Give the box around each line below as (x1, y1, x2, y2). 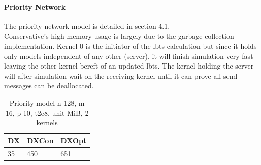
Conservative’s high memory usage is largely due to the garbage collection (4, 30, 234, 41)
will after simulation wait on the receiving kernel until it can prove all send (4, 70, 238, 81)
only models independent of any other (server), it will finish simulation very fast (4, 50, 253, 61)
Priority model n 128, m (9, 97, 85, 108)
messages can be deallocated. (4, 80, 94, 91)
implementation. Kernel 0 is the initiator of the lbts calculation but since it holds (4, 40, 257, 51)
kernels (36, 117, 58, 128)
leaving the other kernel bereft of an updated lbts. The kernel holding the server (4, 60, 254, 71)
